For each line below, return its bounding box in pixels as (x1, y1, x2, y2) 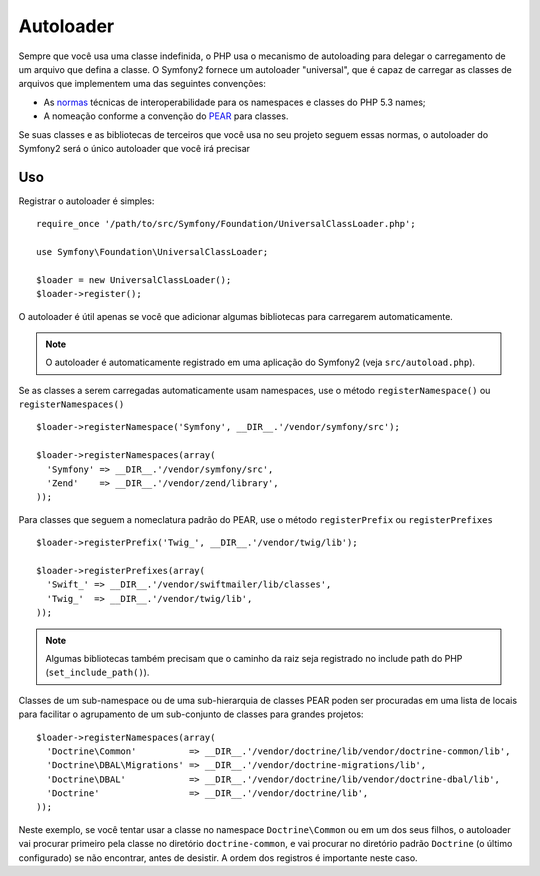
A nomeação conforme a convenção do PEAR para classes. (43, 110, 289, 122)
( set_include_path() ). (45, 666, 150, 679)
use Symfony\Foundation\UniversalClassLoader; (36, 246, 269, 257)
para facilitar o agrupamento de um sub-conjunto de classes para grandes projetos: (18, 708, 364, 720)
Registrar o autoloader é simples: (18, 195, 155, 207)
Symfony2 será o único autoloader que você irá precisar (18, 142, 250, 154)
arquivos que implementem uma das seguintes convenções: (18, 78, 267, 90)
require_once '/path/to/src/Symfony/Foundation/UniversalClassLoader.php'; (36, 218, 416, 230)
